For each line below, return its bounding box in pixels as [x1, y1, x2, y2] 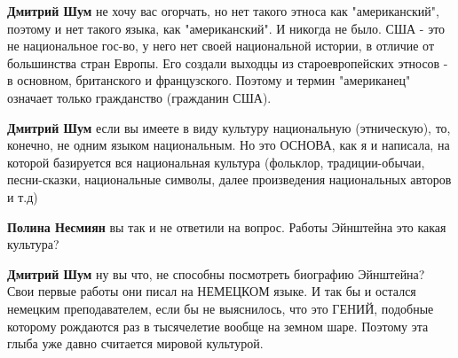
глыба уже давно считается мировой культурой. [7, 334, 264, 353]
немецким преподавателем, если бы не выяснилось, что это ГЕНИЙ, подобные [7, 299, 434, 317]
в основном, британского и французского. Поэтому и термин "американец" [7, 71, 411, 89]
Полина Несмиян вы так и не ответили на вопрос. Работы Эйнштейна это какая [7, 217, 446, 236]
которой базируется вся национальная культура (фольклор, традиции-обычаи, [7, 152, 425, 171]
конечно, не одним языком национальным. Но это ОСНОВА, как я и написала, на [7, 136, 450, 154]
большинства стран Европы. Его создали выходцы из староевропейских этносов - [7, 53, 448, 72]
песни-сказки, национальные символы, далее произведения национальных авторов [7, 170, 452, 189]
